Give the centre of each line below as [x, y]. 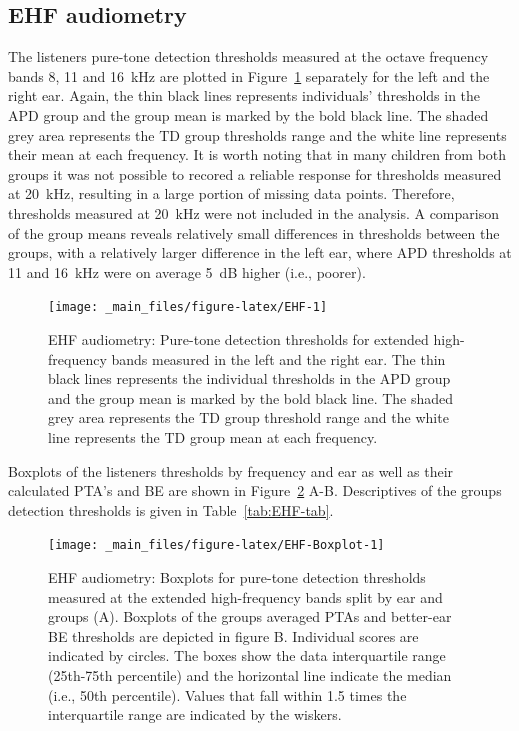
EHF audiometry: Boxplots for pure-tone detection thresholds [237, 576]
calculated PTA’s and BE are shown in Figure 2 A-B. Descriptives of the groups [255, 490]
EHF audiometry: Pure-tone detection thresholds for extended [238, 338]
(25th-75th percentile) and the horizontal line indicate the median [250, 674]
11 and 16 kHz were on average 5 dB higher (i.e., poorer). [187, 271]
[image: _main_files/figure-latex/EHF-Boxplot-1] [216, 545]
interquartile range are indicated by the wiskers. [195, 714]
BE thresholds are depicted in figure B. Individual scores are [233, 635]
